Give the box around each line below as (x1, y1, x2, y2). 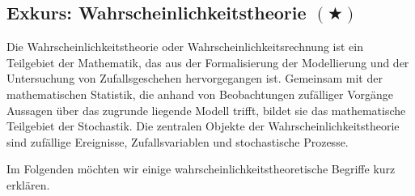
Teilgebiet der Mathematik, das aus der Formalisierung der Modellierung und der (6, 53, 409, 70)
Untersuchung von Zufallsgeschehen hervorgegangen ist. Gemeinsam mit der (6, 70, 383, 87)
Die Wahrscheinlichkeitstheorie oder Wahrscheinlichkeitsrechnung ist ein (6, 38, 364, 55)
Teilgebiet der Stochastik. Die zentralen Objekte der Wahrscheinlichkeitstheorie (6, 117, 400, 134)
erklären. (6, 176, 50, 193)
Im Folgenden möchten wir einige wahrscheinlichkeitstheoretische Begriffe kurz (6, 160, 396, 177)
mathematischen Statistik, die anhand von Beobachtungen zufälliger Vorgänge (6, 85, 394, 102)
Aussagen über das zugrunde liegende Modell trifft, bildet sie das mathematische (6, 101, 406, 118)
